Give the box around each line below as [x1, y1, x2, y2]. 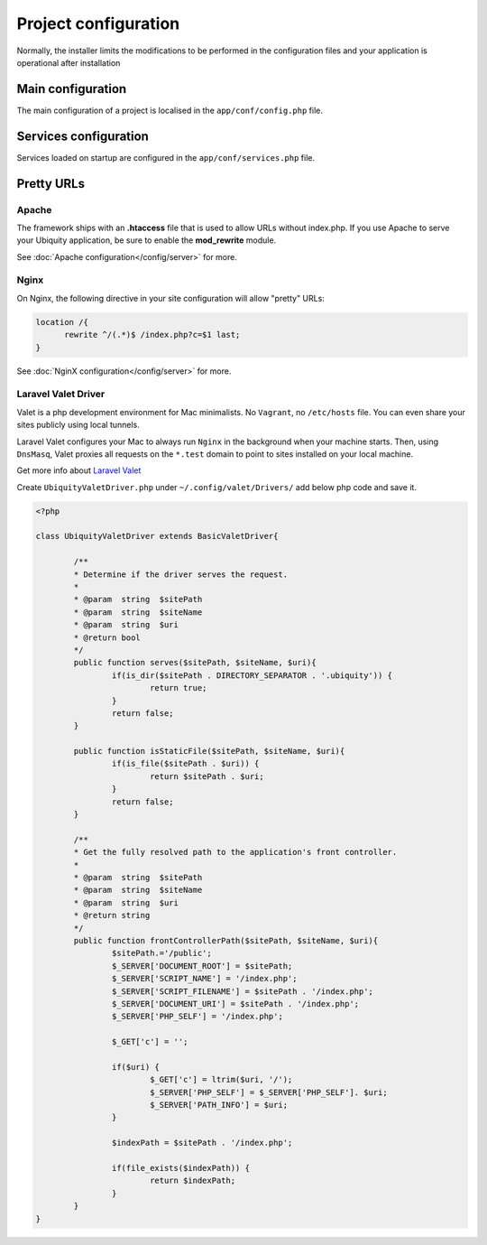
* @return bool [73, 632, 142, 643]
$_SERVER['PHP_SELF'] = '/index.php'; [111, 1011, 283, 1022]
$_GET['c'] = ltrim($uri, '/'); [149, 1074, 293, 1085]
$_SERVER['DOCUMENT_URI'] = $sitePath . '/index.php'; [111, 999, 360, 1008]
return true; [149, 683, 207, 693]
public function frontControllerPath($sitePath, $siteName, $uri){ [73, 935, 379, 945]
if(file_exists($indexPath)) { [111, 1163, 250, 1173]
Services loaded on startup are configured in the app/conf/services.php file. [16, 152, 316, 163]
